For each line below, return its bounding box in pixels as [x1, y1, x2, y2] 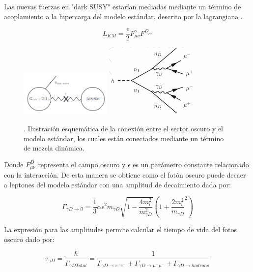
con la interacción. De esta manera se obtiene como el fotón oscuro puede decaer [4, 170, 246, 180]
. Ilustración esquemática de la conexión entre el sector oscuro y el [24, 123, 224, 133]
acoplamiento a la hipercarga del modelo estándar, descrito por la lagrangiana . [4, 11, 243, 21]
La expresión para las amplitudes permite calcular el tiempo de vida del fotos [4, 224, 237, 235]
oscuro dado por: [4, 234, 55, 244]
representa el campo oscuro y [38, 159, 126, 169]
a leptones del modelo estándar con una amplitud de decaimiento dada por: [4, 179, 231, 189]
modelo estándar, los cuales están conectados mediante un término [24, 133, 224, 143]
